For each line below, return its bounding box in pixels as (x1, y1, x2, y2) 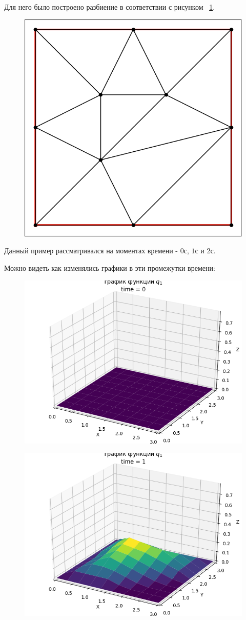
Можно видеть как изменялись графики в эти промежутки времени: (4, 263, 215, 273)
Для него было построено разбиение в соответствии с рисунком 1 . (4, 2, 215, 12)
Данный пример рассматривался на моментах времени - (4, 245, 178, 256)
